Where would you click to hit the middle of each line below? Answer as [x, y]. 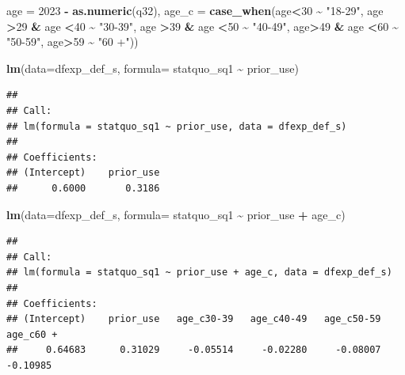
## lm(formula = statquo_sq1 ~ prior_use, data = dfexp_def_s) [177, 126]
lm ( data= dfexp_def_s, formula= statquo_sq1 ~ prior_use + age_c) [176, 214]
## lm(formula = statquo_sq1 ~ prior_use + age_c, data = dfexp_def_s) [199, 273]
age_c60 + [32, 334]
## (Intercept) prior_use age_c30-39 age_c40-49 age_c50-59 [194, 319]
